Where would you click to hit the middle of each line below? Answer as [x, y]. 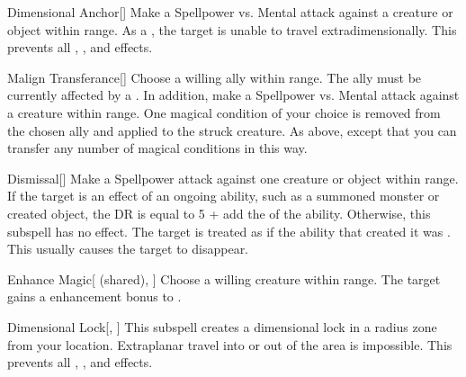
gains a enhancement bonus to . [94, 296]
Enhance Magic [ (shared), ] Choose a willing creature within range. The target [224, 278]
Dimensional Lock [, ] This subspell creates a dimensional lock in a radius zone [222, 326]
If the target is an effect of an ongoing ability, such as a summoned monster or [224, 196]
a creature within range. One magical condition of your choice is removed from [224, 112]
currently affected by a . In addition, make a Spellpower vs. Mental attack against [233, 95]
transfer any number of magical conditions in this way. [157, 148]
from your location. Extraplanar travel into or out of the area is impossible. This [230, 344]
